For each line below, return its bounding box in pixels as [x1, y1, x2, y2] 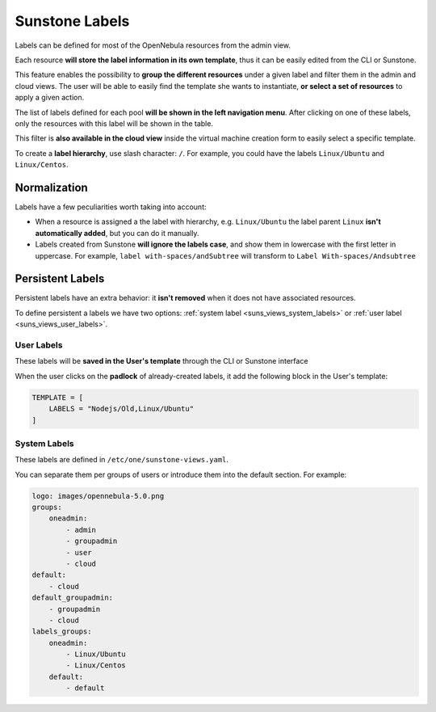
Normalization [15, 180, 88, 194]
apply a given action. [15, 93, 85, 103]
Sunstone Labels [15, 12, 130, 30]
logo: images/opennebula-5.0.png [31, 491, 165, 500]
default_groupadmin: [31, 593, 113, 602]
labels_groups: [31, 627, 92, 636]
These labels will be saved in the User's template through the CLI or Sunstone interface [15, 356, 308, 366]
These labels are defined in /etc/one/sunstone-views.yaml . [15, 455, 229, 465]
